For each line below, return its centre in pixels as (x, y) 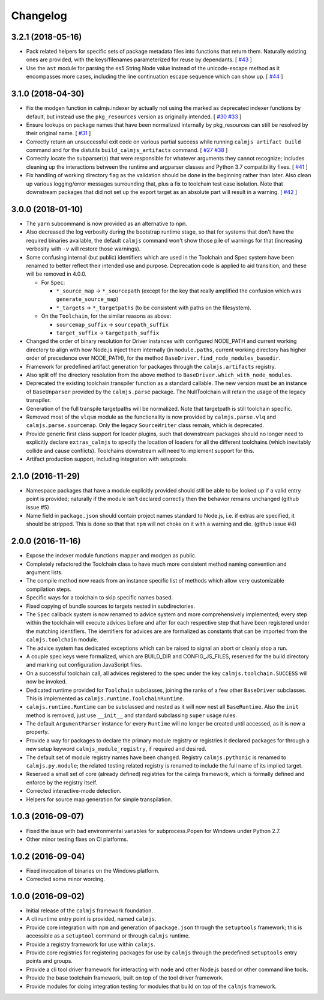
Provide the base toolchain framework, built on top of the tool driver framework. (125, 978)
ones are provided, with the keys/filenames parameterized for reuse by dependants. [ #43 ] (139, 59)
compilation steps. (49, 589)
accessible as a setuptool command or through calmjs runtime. (108, 936)
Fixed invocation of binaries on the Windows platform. (93, 870)
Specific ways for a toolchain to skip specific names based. (100, 598)
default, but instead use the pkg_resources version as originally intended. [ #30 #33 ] (134, 117)
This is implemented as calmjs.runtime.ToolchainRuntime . (105, 698)
